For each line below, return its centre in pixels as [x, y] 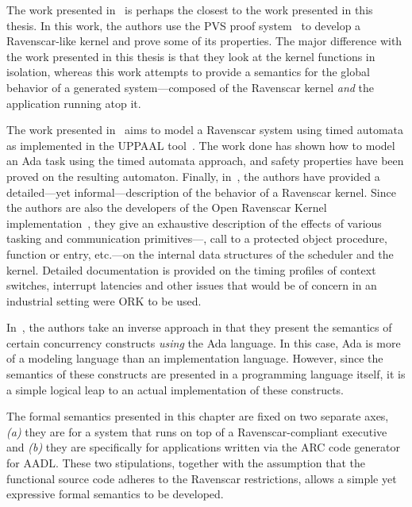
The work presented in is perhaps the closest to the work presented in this [190, 10]
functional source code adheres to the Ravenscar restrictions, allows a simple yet [202, 478]
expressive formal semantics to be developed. [115, 494]
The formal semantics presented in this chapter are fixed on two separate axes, [198, 416]
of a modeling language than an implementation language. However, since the [195, 358]
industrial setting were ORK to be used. [104, 300]
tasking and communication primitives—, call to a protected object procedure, [197, 238]
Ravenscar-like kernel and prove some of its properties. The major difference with [204, 41]
